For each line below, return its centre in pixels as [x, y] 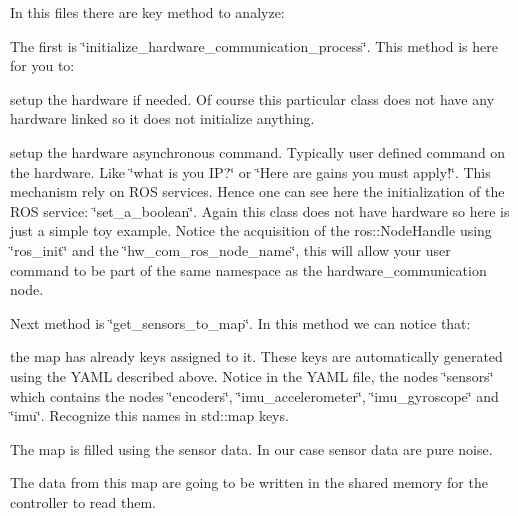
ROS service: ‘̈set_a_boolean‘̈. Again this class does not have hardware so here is [260, 210]
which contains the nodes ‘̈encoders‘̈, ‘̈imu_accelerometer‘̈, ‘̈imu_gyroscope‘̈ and [254, 395]
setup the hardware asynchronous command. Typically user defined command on [258, 151]
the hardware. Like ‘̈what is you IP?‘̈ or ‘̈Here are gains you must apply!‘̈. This [250, 171]
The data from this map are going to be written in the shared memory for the [249, 482]
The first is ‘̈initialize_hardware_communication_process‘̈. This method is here [254, 45]
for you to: [42, 65]
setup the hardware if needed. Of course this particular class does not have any [252, 98]
